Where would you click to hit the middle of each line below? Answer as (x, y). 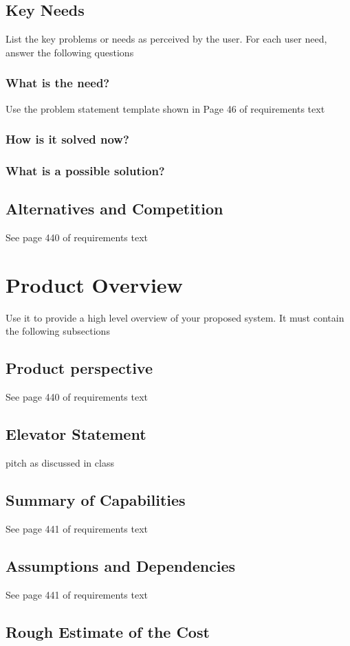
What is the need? (58, 83)
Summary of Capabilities (96, 499)
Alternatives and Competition (114, 209)
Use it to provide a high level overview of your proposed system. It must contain (175, 317)
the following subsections (58, 331)
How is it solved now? (67, 139)
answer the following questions (70, 52)
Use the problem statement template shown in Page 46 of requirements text (165, 108)
